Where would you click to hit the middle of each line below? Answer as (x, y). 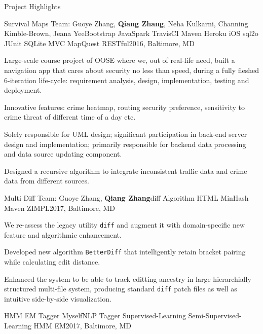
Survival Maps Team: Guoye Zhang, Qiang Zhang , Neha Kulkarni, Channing (126, 23)
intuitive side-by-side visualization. (58, 298)
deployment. (23, 90)
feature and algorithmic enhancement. (63, 234)
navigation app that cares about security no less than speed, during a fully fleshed (132, 70)
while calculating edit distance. (52, 262)
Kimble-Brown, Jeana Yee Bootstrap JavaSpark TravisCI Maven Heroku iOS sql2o (131, 33)
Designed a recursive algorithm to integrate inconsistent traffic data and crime (126, 171)
